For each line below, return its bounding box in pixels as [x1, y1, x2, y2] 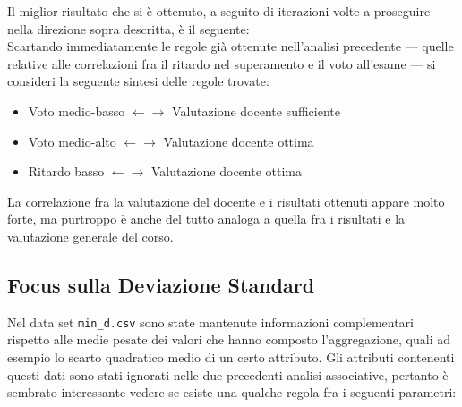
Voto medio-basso [28, 101, 125, 120]
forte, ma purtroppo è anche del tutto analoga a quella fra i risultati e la [7, 209, 406, 228]
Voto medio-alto [28, 131, 116, 150]
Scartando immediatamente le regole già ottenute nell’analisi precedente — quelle [7, 37, 454, 55]
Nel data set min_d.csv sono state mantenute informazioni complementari [7, 312, 414, 331]
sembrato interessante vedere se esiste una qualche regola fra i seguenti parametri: [7, 383, 457, 402]
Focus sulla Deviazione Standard [7, 270, 315, 298]
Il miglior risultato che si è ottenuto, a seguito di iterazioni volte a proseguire [7, 2, 431, 20]
